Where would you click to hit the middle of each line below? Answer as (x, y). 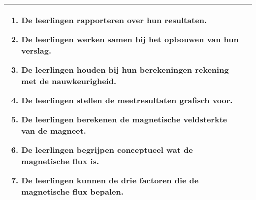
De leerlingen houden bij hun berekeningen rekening (125, 70)
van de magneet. (54, 130)
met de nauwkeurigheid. (69, 81)
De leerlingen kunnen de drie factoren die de (110, 180)
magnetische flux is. (60, 161)
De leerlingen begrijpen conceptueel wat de (107, 150)
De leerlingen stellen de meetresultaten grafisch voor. (127, 100)
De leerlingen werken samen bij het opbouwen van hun (130, 39)
